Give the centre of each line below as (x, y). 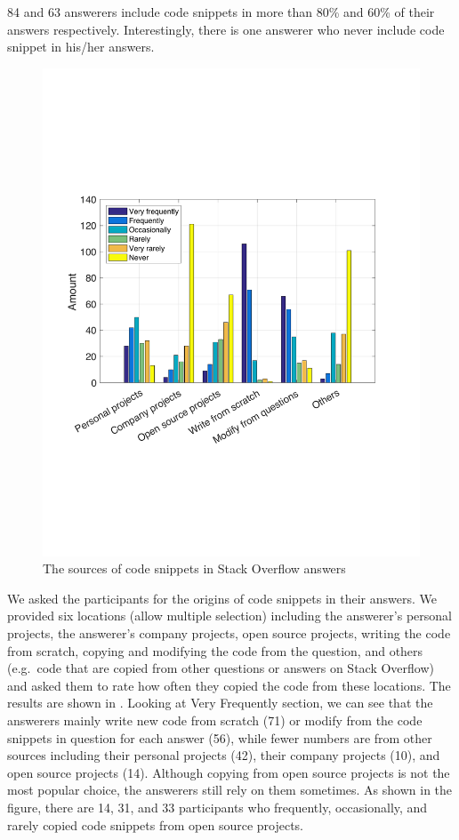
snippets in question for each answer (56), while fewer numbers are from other (220, 737)
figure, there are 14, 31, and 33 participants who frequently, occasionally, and (217, 807)
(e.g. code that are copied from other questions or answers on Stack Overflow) (221, 668)
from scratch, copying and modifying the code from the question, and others (215, 650)
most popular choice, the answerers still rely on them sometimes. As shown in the (230, 790)
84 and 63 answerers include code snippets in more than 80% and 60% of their (221, 12)
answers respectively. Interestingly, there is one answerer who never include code (226, 29)
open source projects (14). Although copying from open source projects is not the (229, 772)
